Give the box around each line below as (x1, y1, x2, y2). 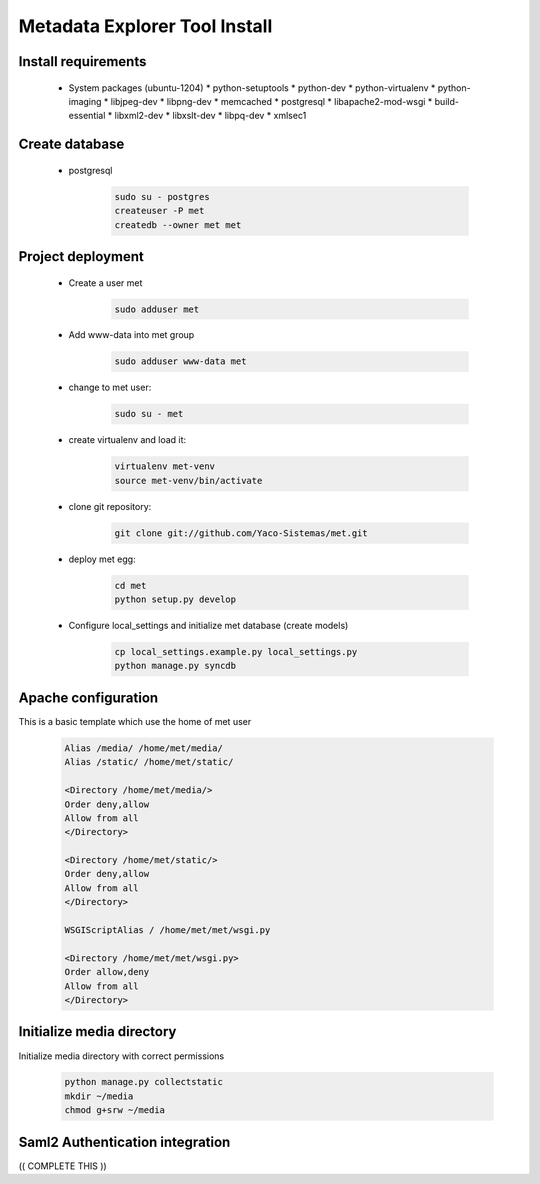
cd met (114, 580, 147, 591)
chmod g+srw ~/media (64, 1105, 165, 1116)
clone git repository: (68, 500, 152, 512)
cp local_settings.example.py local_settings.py (114, 646, 358, 658)
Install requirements (18, 53, 147, 70)
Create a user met (68, 276, 143, 289)
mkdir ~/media (64, 1090, 134, 1102)
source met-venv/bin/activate (114, 475, 263, 486)
